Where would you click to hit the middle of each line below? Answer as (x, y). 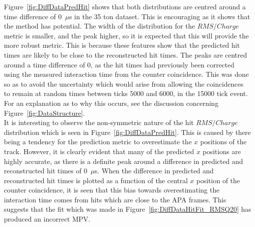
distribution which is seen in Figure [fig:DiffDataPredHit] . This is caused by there (127, 132)
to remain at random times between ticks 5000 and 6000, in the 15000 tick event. (126, 93)
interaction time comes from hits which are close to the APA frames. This (115, 199)
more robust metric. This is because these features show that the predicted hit (122, 45)
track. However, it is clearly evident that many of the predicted (99, 151)
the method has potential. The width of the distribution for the (99, 26)
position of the (218, 180)
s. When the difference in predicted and (154, 171)
